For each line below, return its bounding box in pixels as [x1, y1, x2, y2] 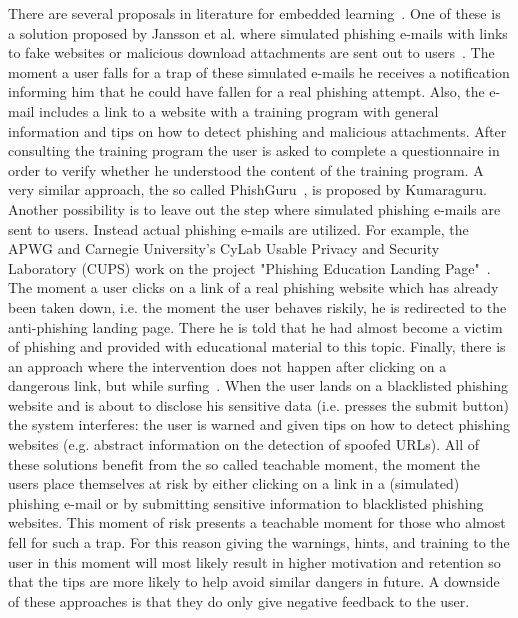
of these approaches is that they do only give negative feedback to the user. [8, 590, 470, 611]
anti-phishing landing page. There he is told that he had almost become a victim [8, 316, 503, 337]
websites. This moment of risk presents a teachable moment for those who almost [8, 512, 506, 533]
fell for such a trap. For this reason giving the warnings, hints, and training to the [8, 532, 510, 553]
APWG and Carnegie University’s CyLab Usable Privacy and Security [8, 238, 440, 259]
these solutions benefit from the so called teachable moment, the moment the [8, 453, 481, 474]
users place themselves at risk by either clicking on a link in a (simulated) [8, 473, 460, 494]
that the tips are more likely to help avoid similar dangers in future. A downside [8, 571, 500, 592]
